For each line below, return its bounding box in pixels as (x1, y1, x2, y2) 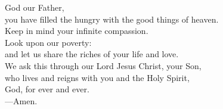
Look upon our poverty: (5, 36, 92, 48)
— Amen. (5, 94, 38, 107)
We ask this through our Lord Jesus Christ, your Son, (5, 59, 202, 71)
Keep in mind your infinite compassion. (5, 24, 148, 37)
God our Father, (5, 1, 64, 13)
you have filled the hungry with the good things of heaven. (5, 13, 219, 25)
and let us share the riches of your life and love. (5, 48, 179, 60)
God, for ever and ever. (5, 83, 89, 95)
